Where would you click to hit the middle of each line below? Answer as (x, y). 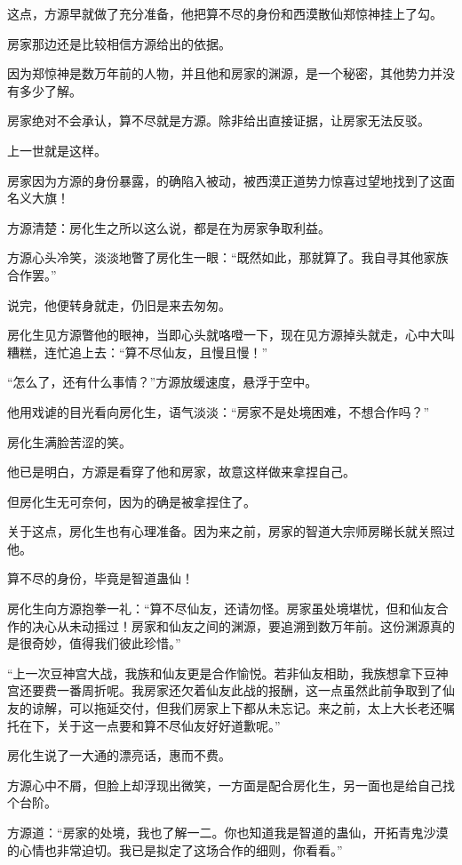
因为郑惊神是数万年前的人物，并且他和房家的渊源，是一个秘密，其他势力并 (225, 73)
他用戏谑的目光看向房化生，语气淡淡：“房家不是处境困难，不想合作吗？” (219, 411)
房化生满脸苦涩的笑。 (69, 441)
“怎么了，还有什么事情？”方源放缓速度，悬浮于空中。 (163, 382)
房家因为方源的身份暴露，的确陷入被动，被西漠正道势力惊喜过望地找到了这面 (231, 180)
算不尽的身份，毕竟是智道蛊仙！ (100, 578)
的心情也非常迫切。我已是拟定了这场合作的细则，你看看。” (175, 849)
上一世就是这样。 (57, 150)
